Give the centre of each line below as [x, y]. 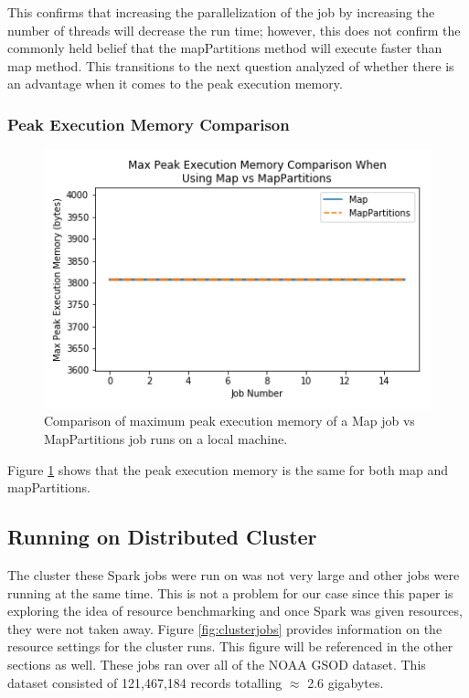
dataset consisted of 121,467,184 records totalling [145, 682]
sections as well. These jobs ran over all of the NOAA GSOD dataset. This [217, 664]
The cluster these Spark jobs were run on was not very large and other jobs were [234, 575]
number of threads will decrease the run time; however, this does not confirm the [234, 30]
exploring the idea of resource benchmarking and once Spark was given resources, [235, 611]
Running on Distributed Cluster [162, 537]
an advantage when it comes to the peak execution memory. [175, 84]
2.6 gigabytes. [346, 682]
